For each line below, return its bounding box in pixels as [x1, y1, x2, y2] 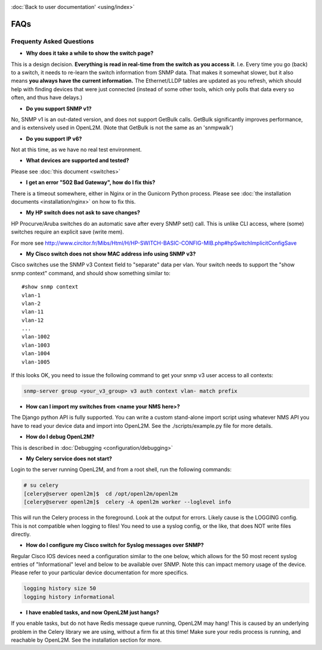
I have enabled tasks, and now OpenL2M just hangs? [26, 608, 159, 616]
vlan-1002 [21, 334, 50, 340]
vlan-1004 [21, 350, 50, 357]
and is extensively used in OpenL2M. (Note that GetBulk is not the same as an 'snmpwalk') [11, 124, 234, 131]
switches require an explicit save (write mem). [11, 228, 125, 235]
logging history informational [23, 593, 116, 600]
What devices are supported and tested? [26, 157, 129, 164]
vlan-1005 [21, 358, 50, 365]
